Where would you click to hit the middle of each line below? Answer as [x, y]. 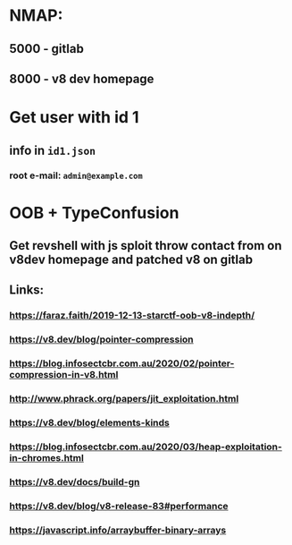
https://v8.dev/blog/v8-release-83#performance [119, 506]
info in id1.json [53, 150]
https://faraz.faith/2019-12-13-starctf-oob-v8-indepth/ [132, 316]
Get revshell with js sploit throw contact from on [146, 246]
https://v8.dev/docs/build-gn [75, 481]
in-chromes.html [47, 457]
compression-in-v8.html [64, 375]
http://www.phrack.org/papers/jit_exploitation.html [124, 399]
